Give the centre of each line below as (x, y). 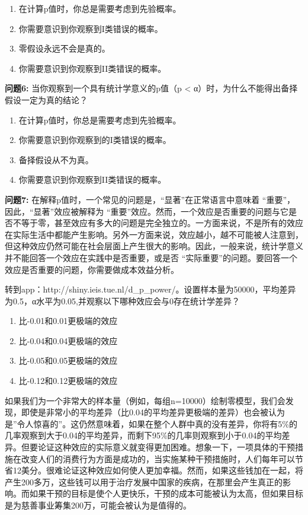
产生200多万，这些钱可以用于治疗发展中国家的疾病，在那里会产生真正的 (144, 481)
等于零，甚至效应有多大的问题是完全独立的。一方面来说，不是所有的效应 (162, 223)
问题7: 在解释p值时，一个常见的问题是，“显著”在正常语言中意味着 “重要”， (150, 199)
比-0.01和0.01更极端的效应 (68, 321)
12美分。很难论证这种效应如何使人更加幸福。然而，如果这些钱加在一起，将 (158, 470)
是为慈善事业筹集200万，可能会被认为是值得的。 (98, 505)
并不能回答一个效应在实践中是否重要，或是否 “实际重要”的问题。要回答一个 (151, 257)
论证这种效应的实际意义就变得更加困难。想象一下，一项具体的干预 (166, 447)
